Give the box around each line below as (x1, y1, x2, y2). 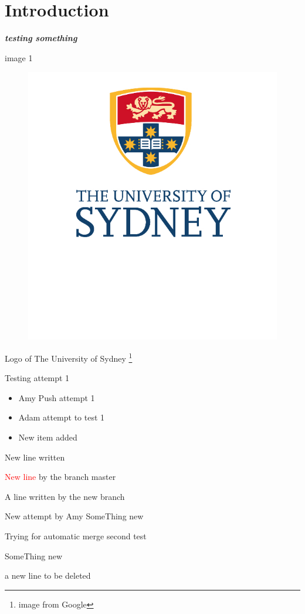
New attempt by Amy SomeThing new (5, 510, 144, 522)
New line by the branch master (5, 470, 116, 483)
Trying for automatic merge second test (5, 529, 147, 542)
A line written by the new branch (5, 490, 125, 502)
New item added (18, 431, 77, 443)
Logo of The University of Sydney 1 (5, 350, 133, 364)
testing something (5, 32, 77, 44)
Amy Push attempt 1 (18, 391, 95, 403)
